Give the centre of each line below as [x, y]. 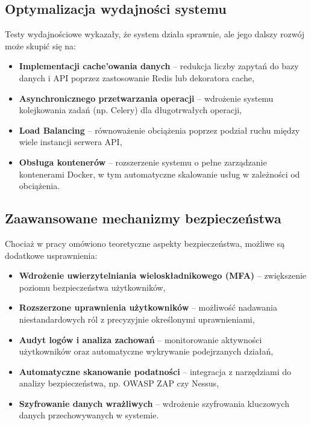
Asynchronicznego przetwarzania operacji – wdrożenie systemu [146, 98]
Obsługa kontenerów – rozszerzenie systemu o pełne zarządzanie [143, 162]
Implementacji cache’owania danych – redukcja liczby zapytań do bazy [159, 66]
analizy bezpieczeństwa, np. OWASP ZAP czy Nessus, [119, 383]
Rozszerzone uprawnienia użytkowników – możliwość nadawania [148, 307]
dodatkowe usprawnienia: [51, 255]
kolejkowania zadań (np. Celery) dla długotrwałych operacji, [130, 110]
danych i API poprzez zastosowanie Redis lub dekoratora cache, [137, 77]
